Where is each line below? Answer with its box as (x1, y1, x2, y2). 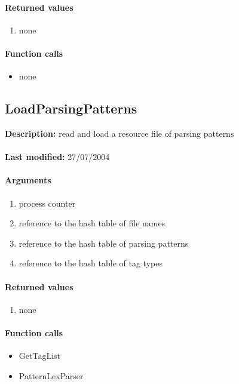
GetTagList (19, 349, 60, 362)
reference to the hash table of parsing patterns (19, 236, 189, 249)
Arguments (5, 174, 51, 186)
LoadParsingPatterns (5, 99, 137, 118)
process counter (19, 196, 76, 209)
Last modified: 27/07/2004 (5, 150, 110, 163)
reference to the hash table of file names (19, 217, 166, 229)
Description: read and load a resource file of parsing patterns (5, 127, 234, 139)
